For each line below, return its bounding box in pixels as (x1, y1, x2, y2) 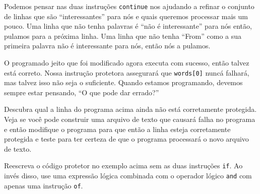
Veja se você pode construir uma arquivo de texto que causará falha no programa (4, 114, 255, 124)
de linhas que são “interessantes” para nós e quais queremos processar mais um (4, 11, 248, 21)
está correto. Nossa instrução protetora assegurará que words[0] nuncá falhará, (4, 67, 249, 78)
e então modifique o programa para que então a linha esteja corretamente (4, 123, 231, 134)
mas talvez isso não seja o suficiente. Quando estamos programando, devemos (4, 77, 243, 88)
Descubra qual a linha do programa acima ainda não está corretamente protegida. (4, 104, 257, 114)
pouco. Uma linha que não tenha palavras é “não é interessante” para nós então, (4, 21, 252, 31)
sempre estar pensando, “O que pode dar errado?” (4, 87, 159, 97)
